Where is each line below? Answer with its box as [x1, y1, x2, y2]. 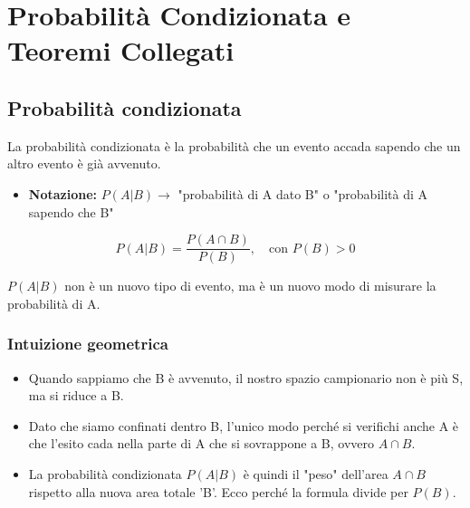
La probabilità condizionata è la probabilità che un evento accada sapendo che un [7, 136, 461, 155]
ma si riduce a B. [28, 386, 124, 405]
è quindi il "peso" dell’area [243, 464, 388, 483]
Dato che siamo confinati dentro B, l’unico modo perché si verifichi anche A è [28, 416, 459, 435]
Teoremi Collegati [7, 32, 235, 69]
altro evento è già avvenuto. [7, 154, 161, 173]
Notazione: [28, 184, 97, 203]
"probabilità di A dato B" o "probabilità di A [177, 184, 428, 203]
